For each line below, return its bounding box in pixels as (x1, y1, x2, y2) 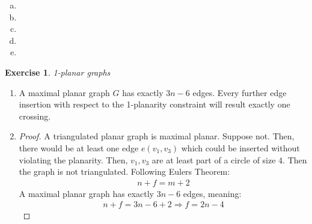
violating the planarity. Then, (19, 153, 128, 166)
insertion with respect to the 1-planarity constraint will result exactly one (19, 98, 290, 110)
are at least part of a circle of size (151, 153, 276, 166)
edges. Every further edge (192, 86, 287, 98)
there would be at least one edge (19, 141, 139, 154)
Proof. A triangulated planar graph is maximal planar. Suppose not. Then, (19, 130, 295, 142)
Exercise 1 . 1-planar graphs (5, 65, 111, 78)
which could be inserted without (181, 141, 300, 154)
